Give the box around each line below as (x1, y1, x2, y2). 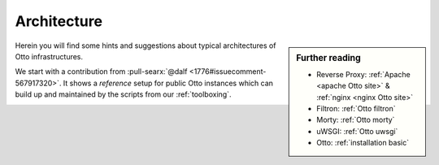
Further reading (296, 52, 361, 63)
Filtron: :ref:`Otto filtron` (316, 103, 396, 113)
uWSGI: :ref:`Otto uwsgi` (316, 126, 398, 136)
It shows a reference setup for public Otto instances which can (63, 78, 274, 88)
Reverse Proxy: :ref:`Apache (316, 69, 411, 79)
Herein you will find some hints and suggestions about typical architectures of (15, 41, 276, 50)
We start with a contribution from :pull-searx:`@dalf (15, 67, 188, 76)
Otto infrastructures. (15, 51, 84, 61)
